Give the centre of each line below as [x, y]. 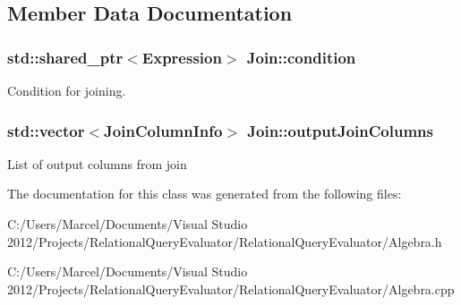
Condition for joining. [67, 90]
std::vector [46, 130]
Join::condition [301, 57]
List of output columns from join [97, 163]
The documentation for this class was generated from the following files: [205, 194]
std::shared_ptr [65, 57]
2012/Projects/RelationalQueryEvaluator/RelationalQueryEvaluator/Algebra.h [225, 241]
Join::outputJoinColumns [340, 130]
